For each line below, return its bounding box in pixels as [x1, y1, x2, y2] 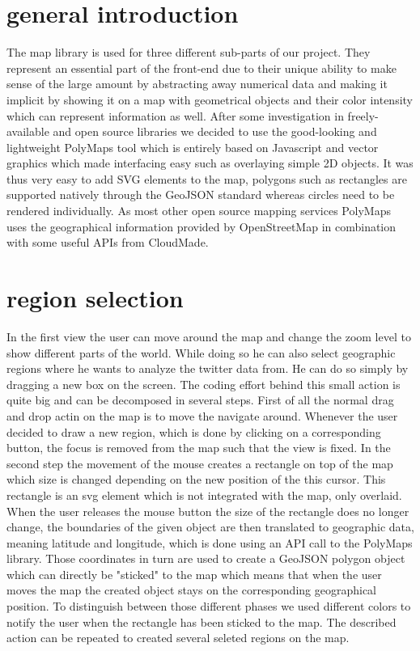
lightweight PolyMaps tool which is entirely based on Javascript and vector [6, 138, 379, 155]
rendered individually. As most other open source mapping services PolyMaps [6, 202, 391, 219]
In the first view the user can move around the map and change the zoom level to [6, 328, 411, 345]
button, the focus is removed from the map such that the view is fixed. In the [6, 439, 391, 456]
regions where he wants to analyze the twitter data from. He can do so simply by [6, 360, 409, 377]
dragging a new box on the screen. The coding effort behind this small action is [6, 375, 401, 392]
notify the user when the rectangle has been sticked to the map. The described [6, 613, 397, 630]
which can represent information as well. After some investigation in [6, 107, 344, 124]
